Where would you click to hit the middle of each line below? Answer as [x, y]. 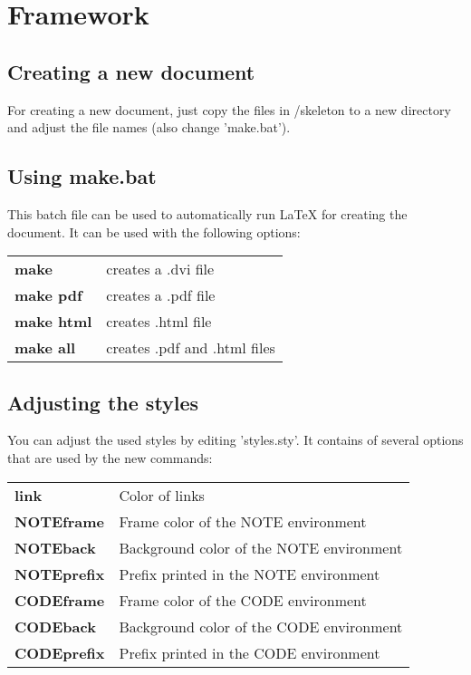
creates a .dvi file [160, 269]
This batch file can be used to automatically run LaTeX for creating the [207, 213]
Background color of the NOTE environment [261, 547]
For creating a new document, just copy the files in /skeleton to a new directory [229, 109]
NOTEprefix [60, 574]
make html [53, 322]
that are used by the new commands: [110, 457]
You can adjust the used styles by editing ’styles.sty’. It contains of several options [235, 440]
